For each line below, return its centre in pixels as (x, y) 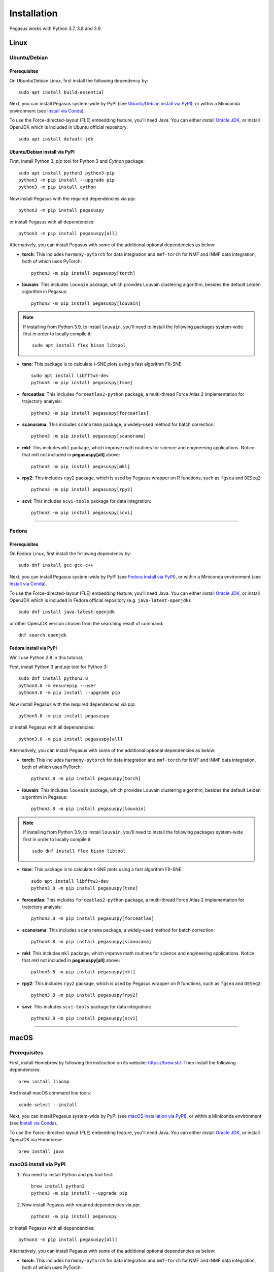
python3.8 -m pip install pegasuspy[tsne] (85, 888)
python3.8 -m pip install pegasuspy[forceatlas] (93, 919)
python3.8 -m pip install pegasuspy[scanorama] (91, 942)
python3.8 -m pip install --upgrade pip (69, 693)
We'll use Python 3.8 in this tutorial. (46, 657)
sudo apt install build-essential (61, 92)
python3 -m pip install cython (57, 187)
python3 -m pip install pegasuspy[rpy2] (82, 489)
